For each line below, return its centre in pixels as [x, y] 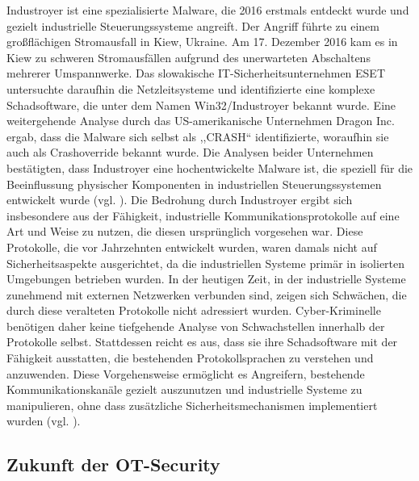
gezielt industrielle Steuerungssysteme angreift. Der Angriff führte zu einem [193, 25]
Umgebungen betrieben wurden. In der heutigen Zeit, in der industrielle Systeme [206, 279]
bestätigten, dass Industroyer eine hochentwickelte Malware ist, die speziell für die [210, 167]
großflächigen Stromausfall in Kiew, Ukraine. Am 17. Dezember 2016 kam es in [202, 42]
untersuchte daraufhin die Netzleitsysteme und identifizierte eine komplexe [191, 88]
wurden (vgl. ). [44, 421]
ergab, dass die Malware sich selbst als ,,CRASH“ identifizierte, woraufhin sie [198, 136]
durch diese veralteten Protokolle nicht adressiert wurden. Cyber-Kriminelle [194, 310]
